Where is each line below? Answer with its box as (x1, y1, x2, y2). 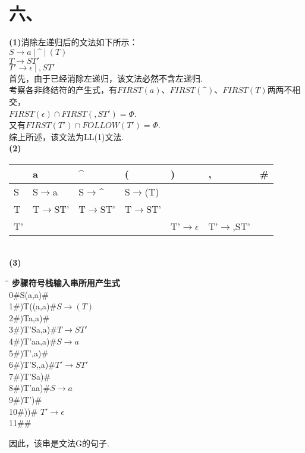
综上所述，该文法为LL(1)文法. (9, 130, 124, 142)
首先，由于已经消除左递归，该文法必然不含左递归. (9, 72, 203, 84)
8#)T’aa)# (9, 381, 51, 394)
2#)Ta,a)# (9, 311, 50, 324)
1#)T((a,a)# (9, 300, 57, 312)
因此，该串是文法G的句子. (9, 436, 109, 449)
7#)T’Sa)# (9, 370, 51, 382)
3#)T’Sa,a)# (9, 323, 57, 336)
